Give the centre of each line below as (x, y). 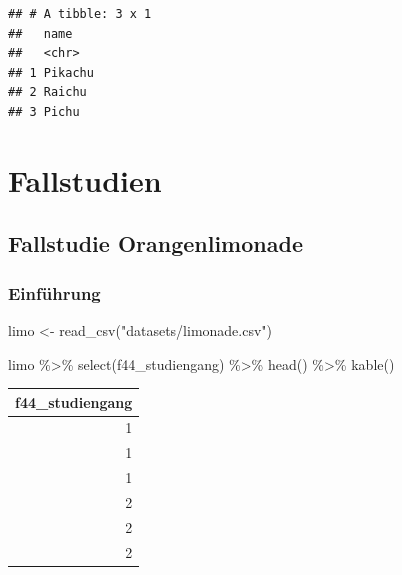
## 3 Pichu (44, 111)
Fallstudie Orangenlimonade (155, 243)
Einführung (54, 292)
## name (40, 33)
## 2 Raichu (47, 92)
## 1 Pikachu (51, 72)
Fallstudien (85, 179)
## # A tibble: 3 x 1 (80, 14)
